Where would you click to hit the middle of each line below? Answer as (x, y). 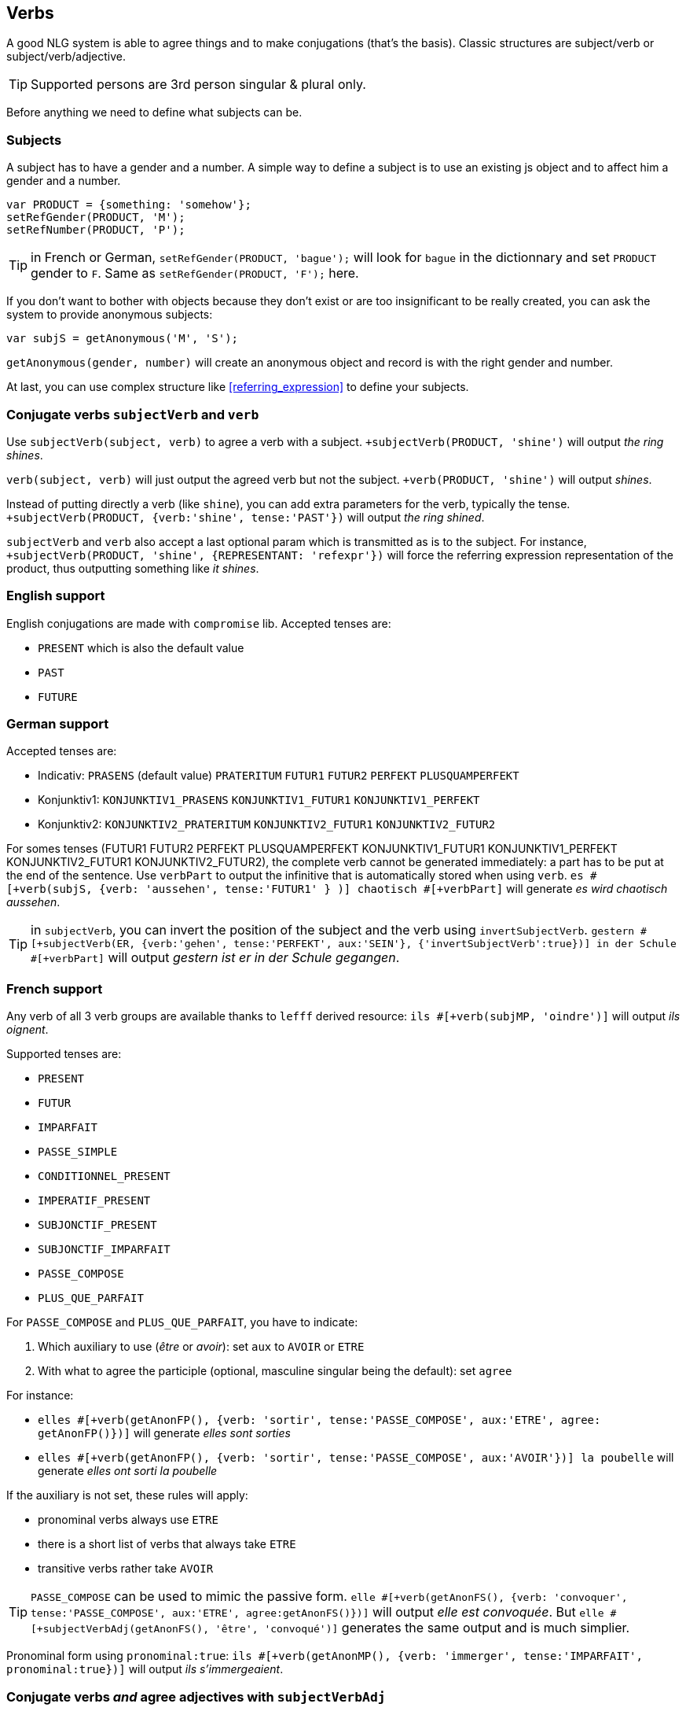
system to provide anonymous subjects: (110, 315)
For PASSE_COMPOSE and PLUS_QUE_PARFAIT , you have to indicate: (182, 1322)
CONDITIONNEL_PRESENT (104, 1176)
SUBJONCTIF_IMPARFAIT (104, 1250)
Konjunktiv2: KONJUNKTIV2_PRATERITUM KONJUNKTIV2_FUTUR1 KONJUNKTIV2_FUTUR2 (267, 824)
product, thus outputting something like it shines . (133, 568)
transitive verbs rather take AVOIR (126, 1569)
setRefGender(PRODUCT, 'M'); (96, 218)
